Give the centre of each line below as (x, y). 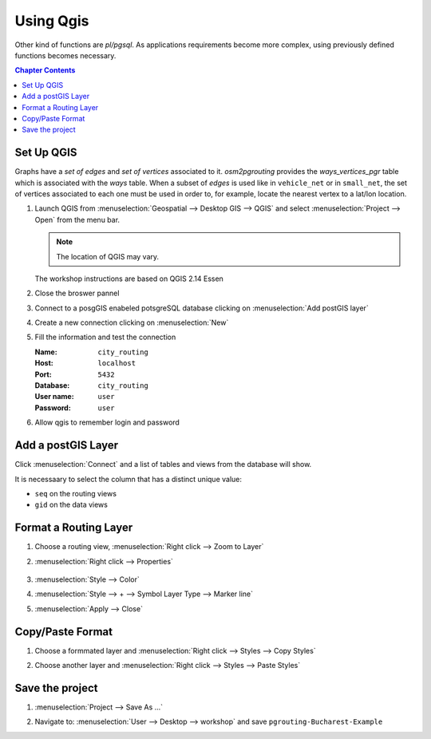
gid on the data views (71, 505)
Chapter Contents (45, 70)
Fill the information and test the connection (105, 337)
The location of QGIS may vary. (108, 256)
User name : (55, 397)
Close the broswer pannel (77, 293)
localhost (117, 364)
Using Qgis (52, 21)
